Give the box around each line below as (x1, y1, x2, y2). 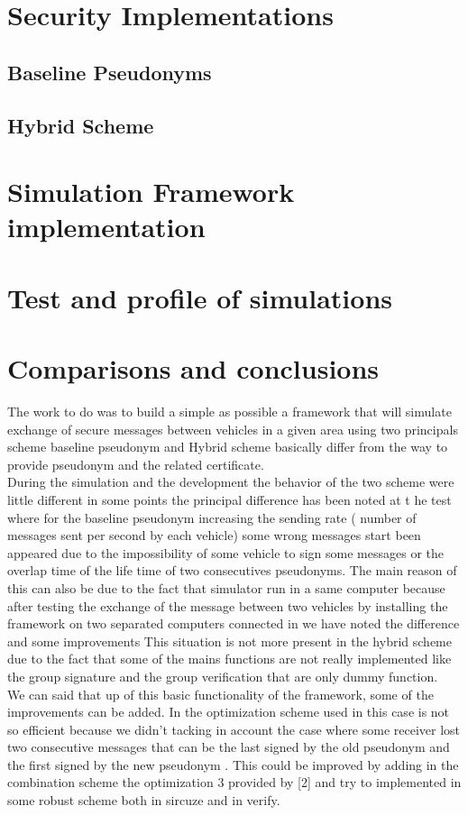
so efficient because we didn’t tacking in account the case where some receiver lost (7, 719, 461, 738)
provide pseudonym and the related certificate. (7, 454, 264, 473)
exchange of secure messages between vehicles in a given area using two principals (7, 419, 458, 438)
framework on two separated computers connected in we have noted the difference (7, 614, 460, 633)
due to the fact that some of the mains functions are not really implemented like (7, 649, 452, 668)
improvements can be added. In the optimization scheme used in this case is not (7, 702, 450, 721)
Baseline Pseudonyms (7, 58, 212, 86)
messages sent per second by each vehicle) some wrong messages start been (7, 526, 421, 545)
